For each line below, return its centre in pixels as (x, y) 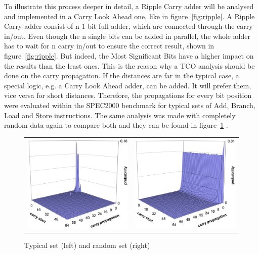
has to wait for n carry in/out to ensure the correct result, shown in (109, 46)
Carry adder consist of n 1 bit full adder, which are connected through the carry (128, 26)
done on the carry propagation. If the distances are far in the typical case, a (122, 75)
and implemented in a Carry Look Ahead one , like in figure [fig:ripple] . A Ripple (129, 16)
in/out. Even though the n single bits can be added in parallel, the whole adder (127, 36)
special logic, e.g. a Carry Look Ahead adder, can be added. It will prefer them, (128, 85)
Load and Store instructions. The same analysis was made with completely (120, 115)
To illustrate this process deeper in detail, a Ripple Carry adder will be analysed (129, 6)
